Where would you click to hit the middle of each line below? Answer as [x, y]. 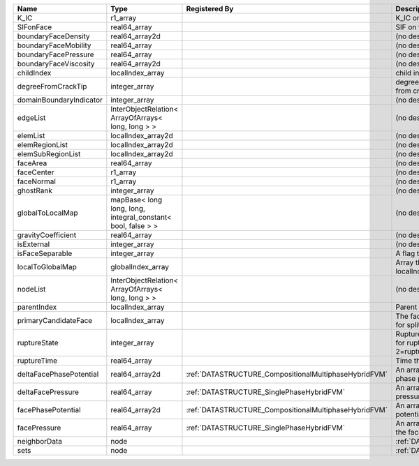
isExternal [34, 244]
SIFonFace [35, 27]
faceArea [32, 163]
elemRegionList [43, 145]
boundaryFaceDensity [53, 36]
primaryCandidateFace [55, 321]
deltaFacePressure [48, 392]
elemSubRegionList [49, 154]
